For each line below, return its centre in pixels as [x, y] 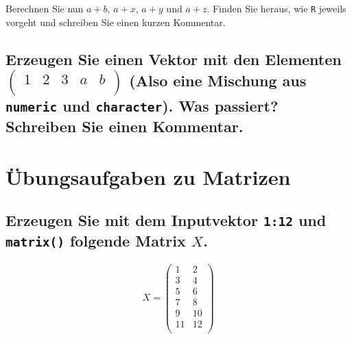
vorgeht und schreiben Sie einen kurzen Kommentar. [116, 22]
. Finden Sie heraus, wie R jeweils [277, 8]
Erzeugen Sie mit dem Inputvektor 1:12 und [166, 220]
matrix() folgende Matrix [96, 241]
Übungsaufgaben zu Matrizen [148, 176]
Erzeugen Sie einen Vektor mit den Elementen [174, 59]
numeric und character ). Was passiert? [142, 106]
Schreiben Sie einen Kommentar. [125, 126]
